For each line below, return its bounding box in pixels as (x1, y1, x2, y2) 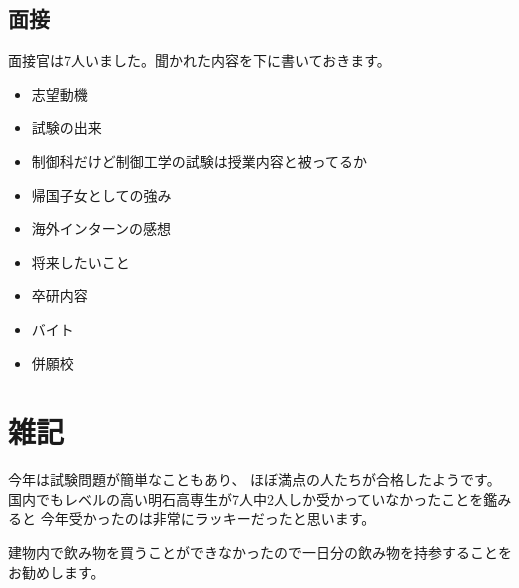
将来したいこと (31, 251, 130, 272)
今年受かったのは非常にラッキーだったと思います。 (40, 508, 376, 529)
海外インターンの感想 (31, 218, 172, 239)
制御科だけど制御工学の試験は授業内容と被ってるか (31, 150, 368, 171)
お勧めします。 (8, 561, 105, 582)
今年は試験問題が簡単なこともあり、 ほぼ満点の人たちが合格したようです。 (8, 469, 501, 490)
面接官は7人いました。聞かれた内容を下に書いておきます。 (8, 50, 391, 71)
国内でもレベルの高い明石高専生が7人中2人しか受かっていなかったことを (8, 488, 484, 509)
